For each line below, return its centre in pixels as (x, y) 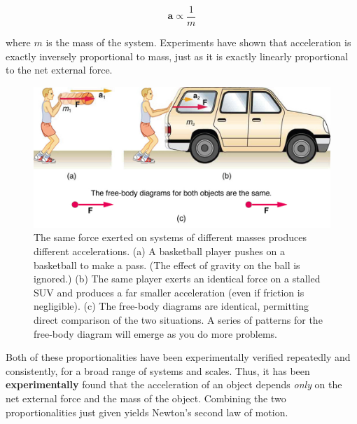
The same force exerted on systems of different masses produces (170, 237)
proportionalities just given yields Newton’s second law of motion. (147, 412)
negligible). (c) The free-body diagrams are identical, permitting (171, 306)
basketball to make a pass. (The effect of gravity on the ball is (167, 265)
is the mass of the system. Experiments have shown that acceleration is (198, 42)
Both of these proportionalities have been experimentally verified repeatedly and (178, 357)
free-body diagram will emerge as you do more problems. (155, 333)
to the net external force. (59, 70)
